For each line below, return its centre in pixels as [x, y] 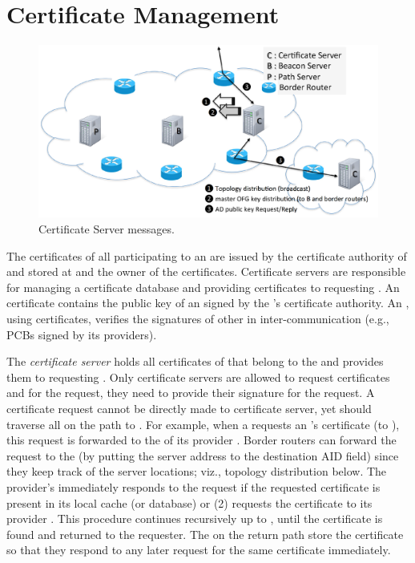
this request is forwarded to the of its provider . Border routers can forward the [201, 440]
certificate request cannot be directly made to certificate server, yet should [189, 408]
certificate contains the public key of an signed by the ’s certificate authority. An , [208, 303]
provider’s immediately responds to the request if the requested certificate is [193, 486]
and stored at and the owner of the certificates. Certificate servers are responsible [206, 271]
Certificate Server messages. [107, 229]
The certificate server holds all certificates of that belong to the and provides [195, 361]
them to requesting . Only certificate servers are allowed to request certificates [198, 377]
